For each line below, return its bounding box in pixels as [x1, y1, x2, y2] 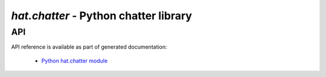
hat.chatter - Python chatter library [11, 9, 193, 22]
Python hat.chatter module [41, 57, 108, 64]
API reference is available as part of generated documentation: [11, 43, 167, 51]
